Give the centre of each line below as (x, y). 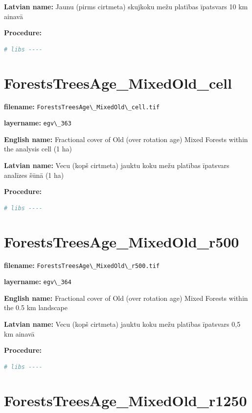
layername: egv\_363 (38, 123)
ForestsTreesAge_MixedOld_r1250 (126, 400)
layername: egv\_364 (38, 281)
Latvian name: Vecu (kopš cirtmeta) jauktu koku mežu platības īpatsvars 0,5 (122, 324)
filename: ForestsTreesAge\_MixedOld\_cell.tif (82, 106)
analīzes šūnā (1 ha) (34, 175)
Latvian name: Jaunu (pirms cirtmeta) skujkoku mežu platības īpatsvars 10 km (126, 6)
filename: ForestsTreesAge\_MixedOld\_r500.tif (82, 265)
